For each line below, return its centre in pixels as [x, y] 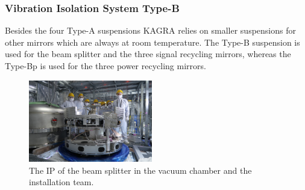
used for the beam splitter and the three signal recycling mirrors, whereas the [148, 54]
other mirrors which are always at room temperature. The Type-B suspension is [152, 42]
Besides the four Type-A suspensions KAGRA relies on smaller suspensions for [150, 30]
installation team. [61, 182]
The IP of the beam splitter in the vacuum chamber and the [140, 170]
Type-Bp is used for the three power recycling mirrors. [105, 66]
